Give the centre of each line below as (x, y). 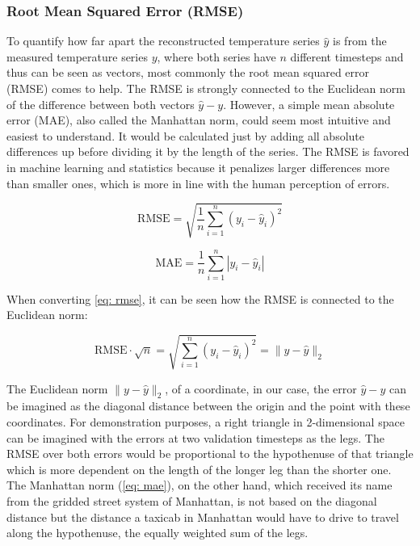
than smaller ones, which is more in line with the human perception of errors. (198, 183)
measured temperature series (77, 56)
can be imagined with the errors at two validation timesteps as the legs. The (195, 437)
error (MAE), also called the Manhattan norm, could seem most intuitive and (199, 120)
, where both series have (216, 56)
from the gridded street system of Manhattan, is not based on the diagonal (192, 500)
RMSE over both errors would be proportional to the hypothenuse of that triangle (210, 454)
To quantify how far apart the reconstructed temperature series (163, 41)
